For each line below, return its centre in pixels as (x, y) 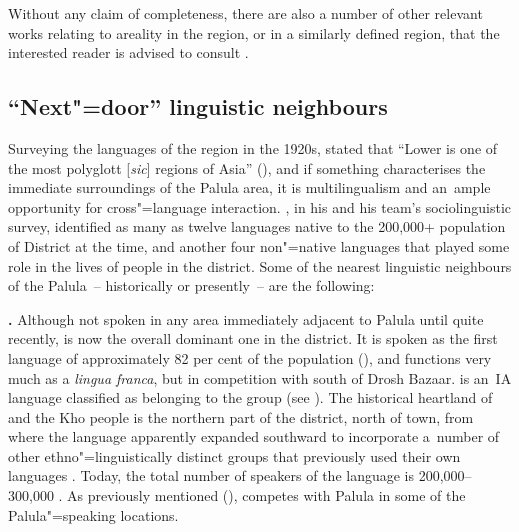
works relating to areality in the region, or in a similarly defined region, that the (254, 32)
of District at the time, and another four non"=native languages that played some (259, 245)
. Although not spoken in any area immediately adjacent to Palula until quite (246, 318)
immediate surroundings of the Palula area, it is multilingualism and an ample (249, 187)
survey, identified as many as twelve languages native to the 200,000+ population (257, 226)
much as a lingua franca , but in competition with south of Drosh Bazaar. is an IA (260, 377)
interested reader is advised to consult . (128, 52)
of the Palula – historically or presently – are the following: (191, 285)
